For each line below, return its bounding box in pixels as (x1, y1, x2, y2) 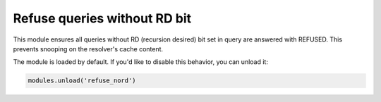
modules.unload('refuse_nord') (28, 77, 137, 84)
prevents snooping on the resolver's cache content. (13, 44, 164, 53)
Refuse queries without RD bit (13, 11, 192, 26)
